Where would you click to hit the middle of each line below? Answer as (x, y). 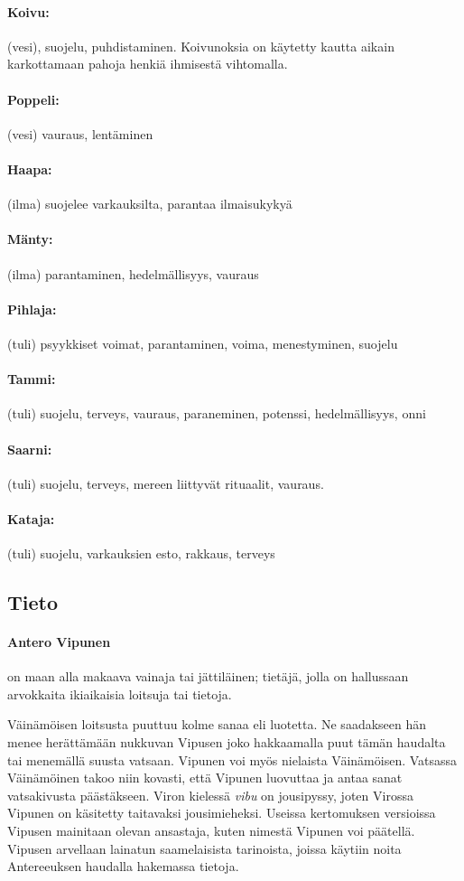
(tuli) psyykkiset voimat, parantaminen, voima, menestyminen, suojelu (203, 343)
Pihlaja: (32, 309)
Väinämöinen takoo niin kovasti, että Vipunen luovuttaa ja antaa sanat (205, 778)
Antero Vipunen (59, 642)
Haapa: (30, 169)
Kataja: (31, 518)
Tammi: (32, 379)
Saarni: (30, 449)
